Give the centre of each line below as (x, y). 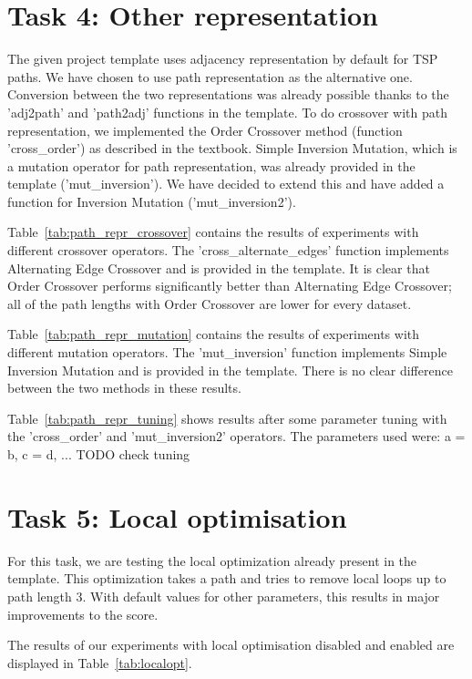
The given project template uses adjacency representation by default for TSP (223, 59)
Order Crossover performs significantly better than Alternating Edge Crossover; (230, 286)
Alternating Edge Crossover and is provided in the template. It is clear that (219, 267)
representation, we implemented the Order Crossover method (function (205, 130)
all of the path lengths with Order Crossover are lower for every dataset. (210, 303)
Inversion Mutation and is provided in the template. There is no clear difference (230, 370)
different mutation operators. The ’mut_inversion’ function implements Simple (227, 352)
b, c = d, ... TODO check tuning (99, 454)
